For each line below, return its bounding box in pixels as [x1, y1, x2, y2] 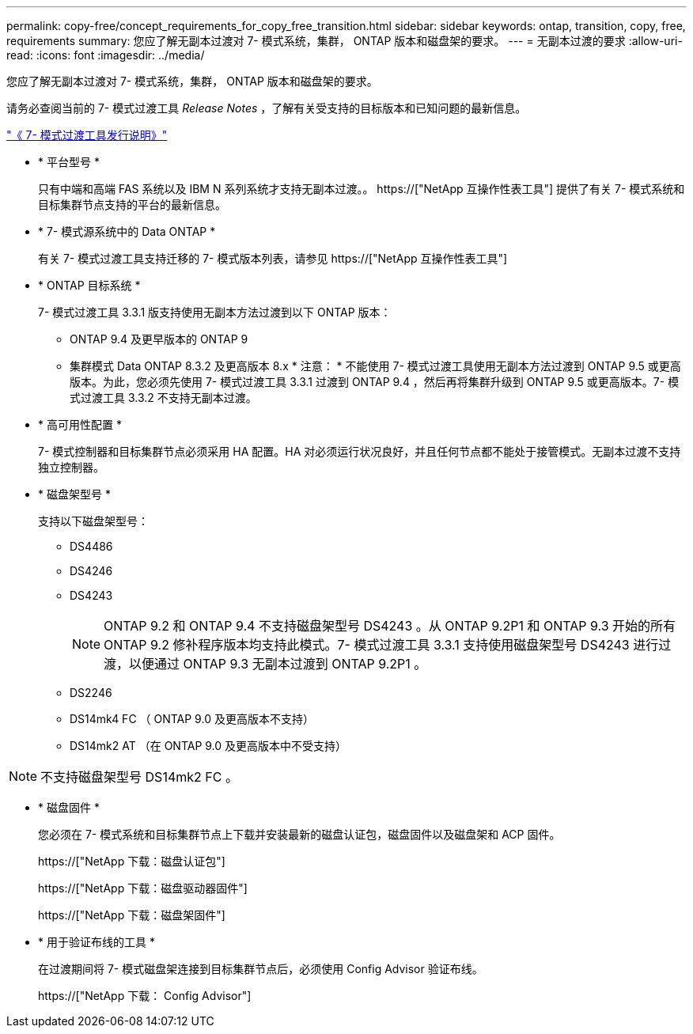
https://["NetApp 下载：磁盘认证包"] [38, 854, 225, 868]
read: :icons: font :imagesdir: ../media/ [6, 48, 205, 62]
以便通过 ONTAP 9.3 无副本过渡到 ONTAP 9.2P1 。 [129, 656, 427, 672]
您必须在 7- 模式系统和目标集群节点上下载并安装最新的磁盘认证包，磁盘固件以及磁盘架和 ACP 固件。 [38, 828, 561, 841]
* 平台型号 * [38, 155, 100, 169]
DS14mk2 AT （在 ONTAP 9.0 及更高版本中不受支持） [70, 739, 347, 752]
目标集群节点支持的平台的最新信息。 [38, 198, 226, 211]
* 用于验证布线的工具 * [38, 935, 155, 949]
